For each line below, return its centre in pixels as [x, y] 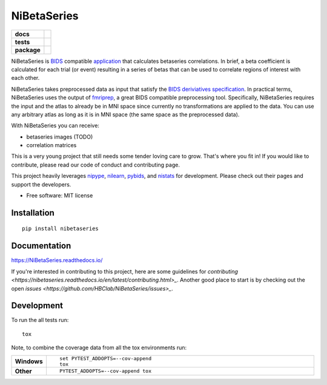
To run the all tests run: [40, 320]
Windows [29, 361]
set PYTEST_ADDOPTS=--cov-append [105, 358]
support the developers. [41, 184]
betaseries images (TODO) [60, 137]
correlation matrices [51, 145]
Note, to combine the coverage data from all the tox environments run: [99, 347]
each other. [25, 78]
